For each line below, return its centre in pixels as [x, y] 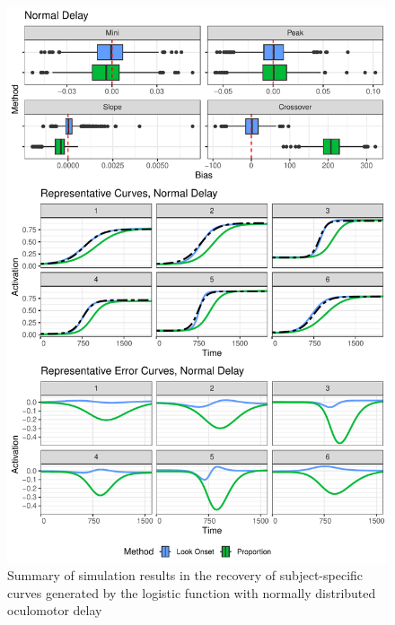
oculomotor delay [55, 610]
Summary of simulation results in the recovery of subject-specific [185, 575]
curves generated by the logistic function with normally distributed [192, 592]
